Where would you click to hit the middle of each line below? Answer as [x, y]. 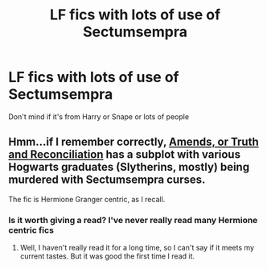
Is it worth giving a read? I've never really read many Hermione [133, 220]
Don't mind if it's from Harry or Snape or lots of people [99, 116]
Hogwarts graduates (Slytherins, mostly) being [129, 167]
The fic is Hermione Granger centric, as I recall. [87, 199]
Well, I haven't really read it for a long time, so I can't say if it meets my [137, 248]
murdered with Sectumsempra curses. [107, 180]
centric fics [31, 230]
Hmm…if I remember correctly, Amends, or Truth [133, 142]
